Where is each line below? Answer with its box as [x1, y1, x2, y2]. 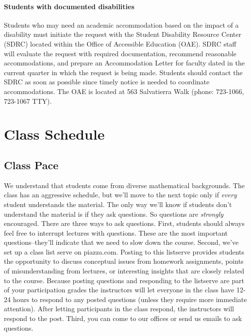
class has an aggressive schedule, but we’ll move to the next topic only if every [4, 190, 237, 200]
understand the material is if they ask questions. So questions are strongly [4, 208, 224, 219]
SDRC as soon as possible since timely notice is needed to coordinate [4, 77, 210, 87]
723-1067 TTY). [4, 96, 52, 106]
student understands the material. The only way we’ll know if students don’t [4, 199, 232, 209]
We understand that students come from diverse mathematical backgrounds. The [4, 180, 245, 190]
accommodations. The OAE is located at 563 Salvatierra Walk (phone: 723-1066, [4, 86, 244, 96]
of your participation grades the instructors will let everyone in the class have [4, 285, 234, 295]
